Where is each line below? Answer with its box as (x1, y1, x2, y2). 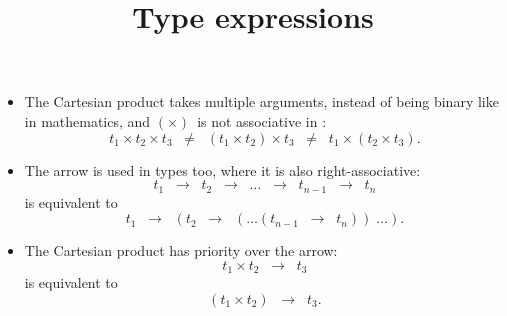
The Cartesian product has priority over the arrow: (24, 240, 338, 261)
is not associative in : (197, 110, 327, 131)
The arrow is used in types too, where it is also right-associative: (24, 159, 421, 180)
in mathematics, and (24, 110, 151, 131)
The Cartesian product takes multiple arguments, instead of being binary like (24, 91, 499, 112)
